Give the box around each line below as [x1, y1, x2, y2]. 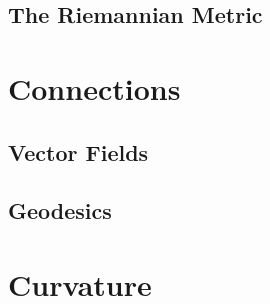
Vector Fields [8, 136, 149, 167]
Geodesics [8, 195, 112, 226]
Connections [8, 67, 181, 108]
